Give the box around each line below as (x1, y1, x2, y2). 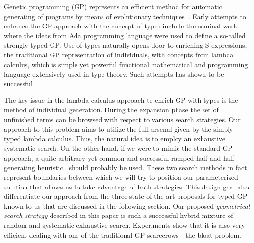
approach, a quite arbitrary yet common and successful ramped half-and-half (4, 152, 234, 162)
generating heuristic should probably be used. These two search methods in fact (4, 162, 247, 172)
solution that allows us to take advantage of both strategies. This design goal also (4, 181, 249, 191)
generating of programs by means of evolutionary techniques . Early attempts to (4, 11, 246, 21)
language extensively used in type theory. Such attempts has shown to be (4, 69, 224, 79)
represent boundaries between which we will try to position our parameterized (4, 172, 238, 182)
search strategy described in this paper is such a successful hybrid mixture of (4, 210, 233, 220)
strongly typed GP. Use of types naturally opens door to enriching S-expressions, (4, 40, 247, 50)
